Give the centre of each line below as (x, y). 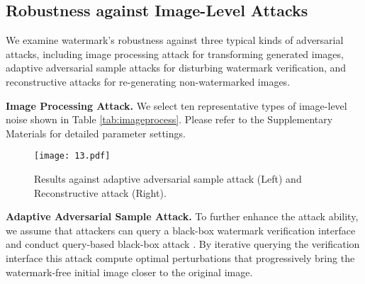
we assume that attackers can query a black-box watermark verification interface (181, 230)
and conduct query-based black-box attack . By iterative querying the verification (183, 244)
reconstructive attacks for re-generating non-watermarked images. (148, 81)
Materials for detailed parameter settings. (96, 133)
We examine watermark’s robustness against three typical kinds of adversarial (175, 40)
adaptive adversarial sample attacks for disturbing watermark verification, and (176, 68)
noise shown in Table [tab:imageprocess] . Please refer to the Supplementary (169, 119)
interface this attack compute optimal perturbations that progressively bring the (180, 257)
